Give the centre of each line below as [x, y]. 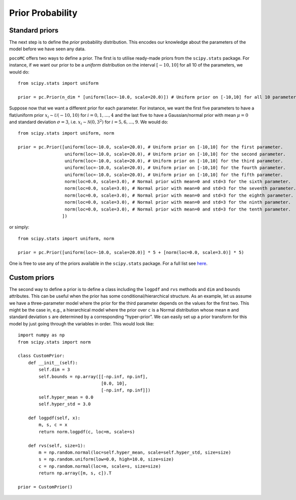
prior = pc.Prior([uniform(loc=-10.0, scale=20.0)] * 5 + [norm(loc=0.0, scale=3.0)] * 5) [131, 252]
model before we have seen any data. [47, 49]
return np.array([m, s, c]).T [75, 473]
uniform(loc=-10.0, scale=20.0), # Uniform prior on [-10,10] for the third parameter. [174, 161]
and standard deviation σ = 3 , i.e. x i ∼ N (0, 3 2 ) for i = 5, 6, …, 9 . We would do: [89, 122]
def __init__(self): [53, 363]
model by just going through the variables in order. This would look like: [82, 323]
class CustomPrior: [41, 356]
